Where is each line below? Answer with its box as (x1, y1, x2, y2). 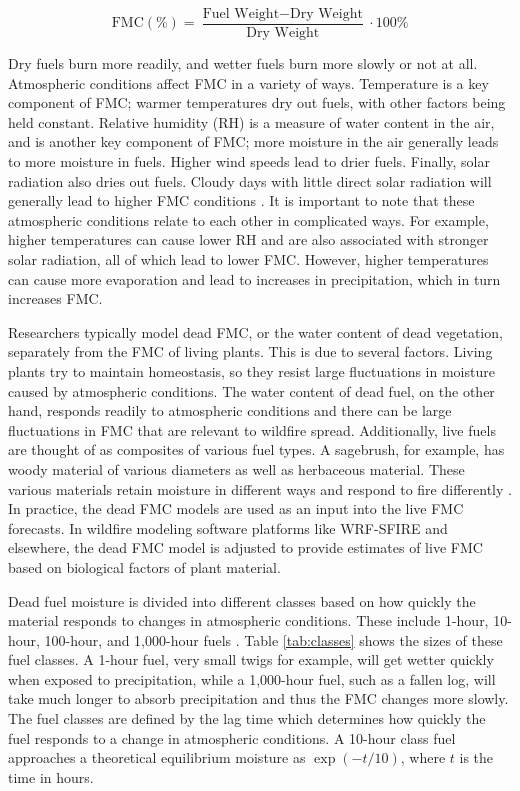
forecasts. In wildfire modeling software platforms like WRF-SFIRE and (8, 517, 448, 538)
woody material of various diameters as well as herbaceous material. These (8, 458, 465, 479)
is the (459, 747, 494, 768)
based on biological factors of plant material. (8, 556, 281, 577)
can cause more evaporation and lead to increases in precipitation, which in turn (8, 268, 501, 289)
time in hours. (8, 766, 94, 787)
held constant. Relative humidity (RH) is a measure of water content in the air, (8, 111, 495, 132)
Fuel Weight (202, 7, 280, 21)
